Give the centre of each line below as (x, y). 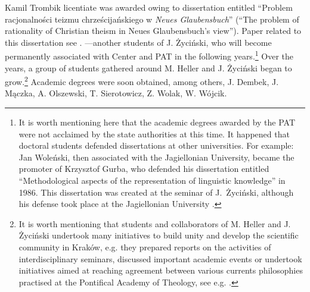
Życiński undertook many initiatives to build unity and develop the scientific (159, 235)
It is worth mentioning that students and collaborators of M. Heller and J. (155, 223)
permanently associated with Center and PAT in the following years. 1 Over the (149, 55)
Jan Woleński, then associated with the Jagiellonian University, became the (156, 157)
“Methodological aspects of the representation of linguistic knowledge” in (152, 180)
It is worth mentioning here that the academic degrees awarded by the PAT (157, 122)
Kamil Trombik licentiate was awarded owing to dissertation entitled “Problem (149, 7)
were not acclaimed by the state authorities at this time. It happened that (154, 134)
